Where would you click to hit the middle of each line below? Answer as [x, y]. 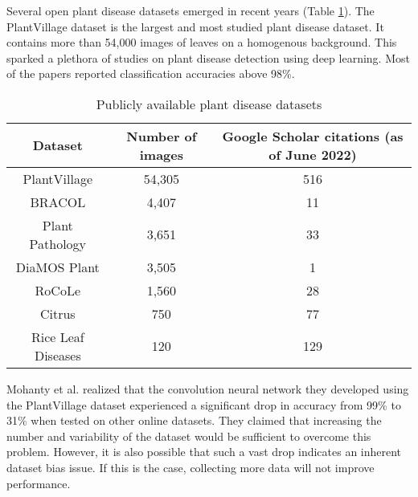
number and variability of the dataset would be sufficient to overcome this [189, 436]
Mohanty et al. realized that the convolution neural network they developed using [208, 388]
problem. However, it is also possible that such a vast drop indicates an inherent [204, 452]
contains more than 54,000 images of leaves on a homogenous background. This [202, 42]
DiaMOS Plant [57, 267]
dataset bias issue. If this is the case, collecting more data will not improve [191, 467]
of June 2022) [313, 154]
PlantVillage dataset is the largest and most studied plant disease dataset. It [195, 26]
